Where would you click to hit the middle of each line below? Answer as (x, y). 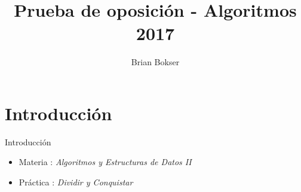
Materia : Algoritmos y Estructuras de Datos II (105, 162)
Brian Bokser (155, 62)
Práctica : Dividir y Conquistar (76, 182)
